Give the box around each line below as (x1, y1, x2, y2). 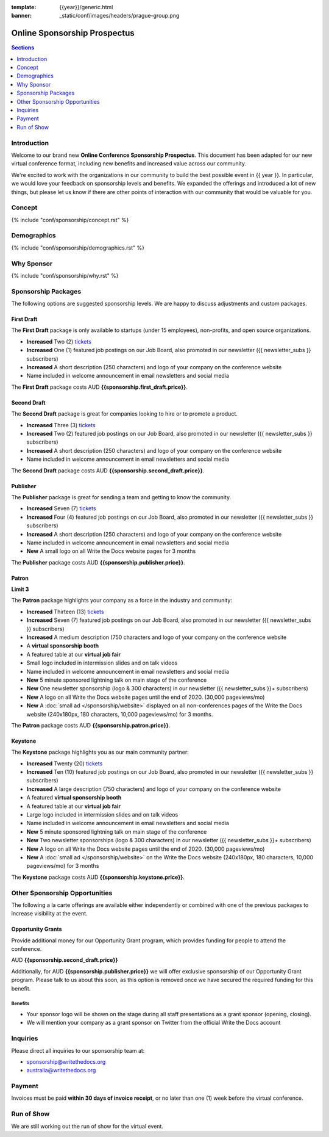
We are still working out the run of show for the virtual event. (11, 1122, 164, 1130)
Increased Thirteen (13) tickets (26, 608, 104, 615)
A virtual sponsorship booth (26, 642, 99, 649)
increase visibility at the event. (11, 910, 88, 917)
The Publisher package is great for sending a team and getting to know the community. (11, 493, 232, 500)
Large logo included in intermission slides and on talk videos (26, 811, 179, 818)
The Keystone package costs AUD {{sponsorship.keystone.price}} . (11, 873, 185, 881)
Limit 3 (11, 586, 29, 593)
